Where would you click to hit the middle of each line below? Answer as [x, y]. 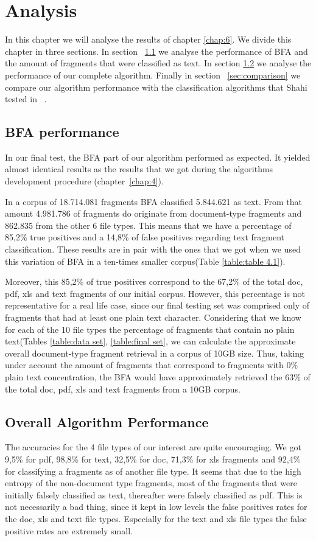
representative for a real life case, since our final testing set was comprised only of [157, 305]
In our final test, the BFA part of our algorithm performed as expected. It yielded [158, 157]
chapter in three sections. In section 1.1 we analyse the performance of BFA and [156, 51]
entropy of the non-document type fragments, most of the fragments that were [151, 483]
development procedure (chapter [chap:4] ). [84, 181]
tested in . [26, 99]
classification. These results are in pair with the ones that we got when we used [153, 249]
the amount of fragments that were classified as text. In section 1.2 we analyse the [158, 63]
